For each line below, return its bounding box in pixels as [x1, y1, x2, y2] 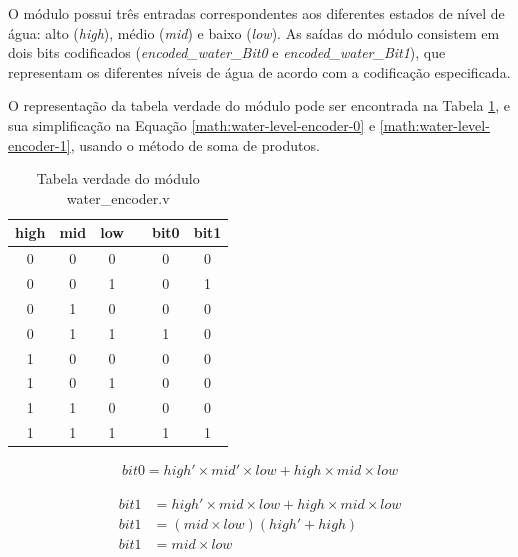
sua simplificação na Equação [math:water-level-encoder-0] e [8, 114, 376, 135]
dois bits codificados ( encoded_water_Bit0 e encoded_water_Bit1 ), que [8, 42, 446, 63]
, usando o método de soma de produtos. [70, 134, 320, 155]
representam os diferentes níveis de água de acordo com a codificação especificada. [8, 61, 511, 82]
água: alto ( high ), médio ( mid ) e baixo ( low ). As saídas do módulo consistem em [8, 22, 500, 43]
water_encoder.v [66, 187, 170, 208]
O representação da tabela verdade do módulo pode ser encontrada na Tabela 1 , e [8, 95, 511, 116]
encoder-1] [8, 134, 71, 155]
